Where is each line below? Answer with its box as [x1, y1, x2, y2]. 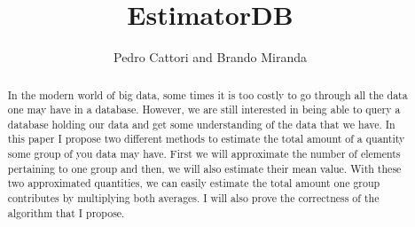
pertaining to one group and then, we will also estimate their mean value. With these [7, 160, 402, 176]
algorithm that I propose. [7, 205, 125, 220]
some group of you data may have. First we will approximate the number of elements [7, 146, 401, 161]
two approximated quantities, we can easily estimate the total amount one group [7, 176, 380, 191]
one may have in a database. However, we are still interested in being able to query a [7, 102, 401, 117]
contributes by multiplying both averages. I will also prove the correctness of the [7, 191, 380, 206]
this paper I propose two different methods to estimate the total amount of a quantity [7, 131, 405, 146]
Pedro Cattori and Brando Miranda [114, 48, 307, 67]
